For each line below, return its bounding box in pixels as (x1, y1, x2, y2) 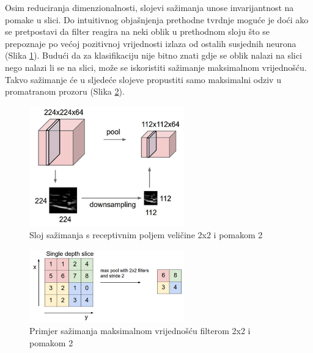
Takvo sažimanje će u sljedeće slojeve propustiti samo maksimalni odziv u (5, 73, 281, 86)
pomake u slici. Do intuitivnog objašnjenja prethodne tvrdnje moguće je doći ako (5, 13, 309, 26)
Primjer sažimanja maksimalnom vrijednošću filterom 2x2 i (29, 324, 251, 337)
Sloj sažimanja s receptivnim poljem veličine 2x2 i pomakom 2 (29, 228, 263, 241)
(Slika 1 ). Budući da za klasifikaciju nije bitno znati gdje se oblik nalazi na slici (5, 49, 302, 62)
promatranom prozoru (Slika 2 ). (5, 85, 125, 98)
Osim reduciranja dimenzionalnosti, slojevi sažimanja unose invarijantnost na (5, 1, 294, 13)
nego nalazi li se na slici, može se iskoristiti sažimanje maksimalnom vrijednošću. (5, 60, 307, 73)
